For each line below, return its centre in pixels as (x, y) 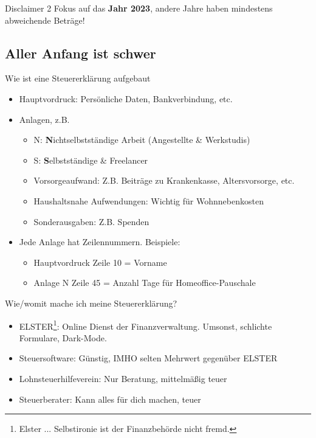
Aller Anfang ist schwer (81, 53)
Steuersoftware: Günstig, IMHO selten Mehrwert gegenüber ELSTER (148, 358)
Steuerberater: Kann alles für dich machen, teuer (110, 399)
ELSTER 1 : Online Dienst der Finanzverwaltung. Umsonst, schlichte (146, 325)
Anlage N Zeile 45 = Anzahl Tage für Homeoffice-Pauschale (145, 283)
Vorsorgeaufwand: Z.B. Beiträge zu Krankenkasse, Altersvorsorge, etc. (164, 180)
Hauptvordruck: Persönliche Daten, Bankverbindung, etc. (126, 98)
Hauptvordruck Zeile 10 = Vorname (100, 262)
